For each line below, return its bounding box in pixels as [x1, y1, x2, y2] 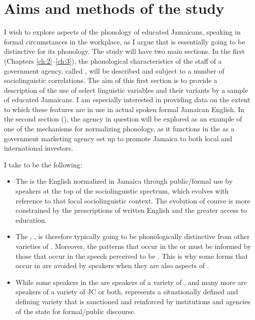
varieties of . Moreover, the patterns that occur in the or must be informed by [15, 241, 252, 251]
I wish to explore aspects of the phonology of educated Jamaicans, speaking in [4, 27, 241, 37]
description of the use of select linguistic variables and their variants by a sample [4, 84, 248, 95]
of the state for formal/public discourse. [15, 306, 136, 316]
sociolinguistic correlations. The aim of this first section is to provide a [4, 75, 218, 85]
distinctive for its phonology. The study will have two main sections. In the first [4, 46, 245, 56]
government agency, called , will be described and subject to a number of [4, 65, 224, 76]
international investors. [4, 143, 73, 153]
